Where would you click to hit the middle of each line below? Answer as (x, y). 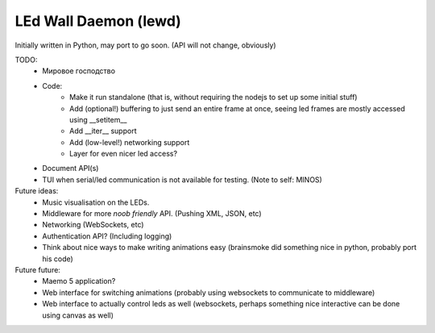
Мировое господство (79, 71)
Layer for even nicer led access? (123, 154)
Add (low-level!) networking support (130, 142)
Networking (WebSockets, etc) (93, 225)
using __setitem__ (98, 119)
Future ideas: (37, 191)
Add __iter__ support (103, 131)
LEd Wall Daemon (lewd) (98, 21)
